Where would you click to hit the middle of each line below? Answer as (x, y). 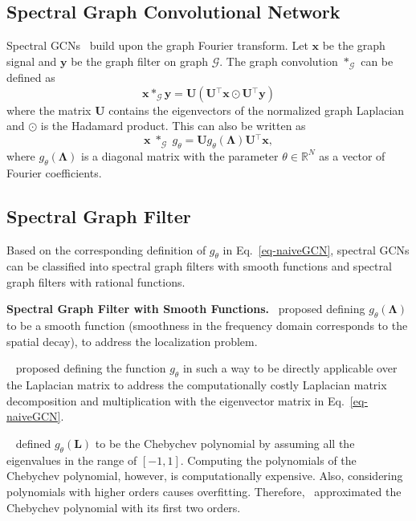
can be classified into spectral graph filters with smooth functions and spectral (199, 266)
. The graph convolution (279, 61)
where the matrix (49, 110)
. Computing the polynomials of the (268, 460)
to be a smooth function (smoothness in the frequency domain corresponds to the (207, 326)
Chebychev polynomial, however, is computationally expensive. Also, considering (205, 476)
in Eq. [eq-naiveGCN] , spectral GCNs (316, 249)
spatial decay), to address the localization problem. (132, 341)
